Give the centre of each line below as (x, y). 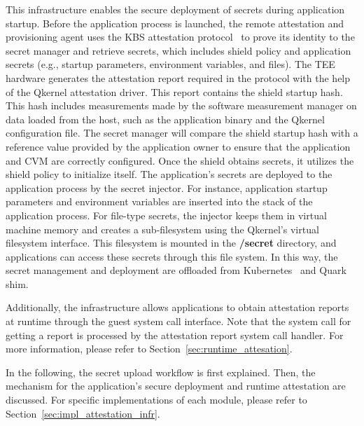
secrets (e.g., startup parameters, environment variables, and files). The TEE (170, 64)
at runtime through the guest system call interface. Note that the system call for (178, 321)
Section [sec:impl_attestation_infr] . (83, 413)
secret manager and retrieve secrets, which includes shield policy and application (178, 50)
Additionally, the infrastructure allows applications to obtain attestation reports (177, 307)
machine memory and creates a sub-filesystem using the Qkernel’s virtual (162, 229)
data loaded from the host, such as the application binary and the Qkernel (165, 119)
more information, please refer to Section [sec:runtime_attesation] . (149, 349)
